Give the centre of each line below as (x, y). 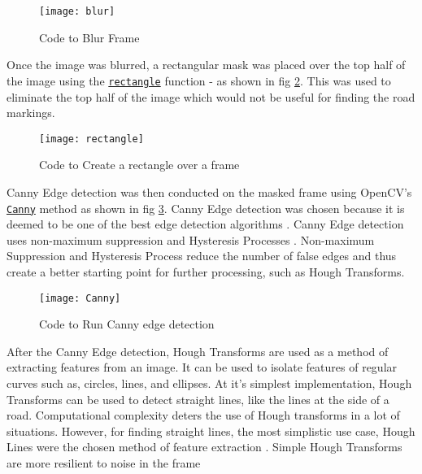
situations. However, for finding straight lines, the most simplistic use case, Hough (211, 431)
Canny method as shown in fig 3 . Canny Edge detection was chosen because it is (206, 208)
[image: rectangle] (91, 139)
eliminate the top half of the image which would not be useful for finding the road (211, 96)
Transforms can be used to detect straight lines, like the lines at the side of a (198, 399)
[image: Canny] (80, 298)
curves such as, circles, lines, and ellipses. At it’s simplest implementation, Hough (209, 383)
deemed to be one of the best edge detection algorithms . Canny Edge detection (205, 224)
